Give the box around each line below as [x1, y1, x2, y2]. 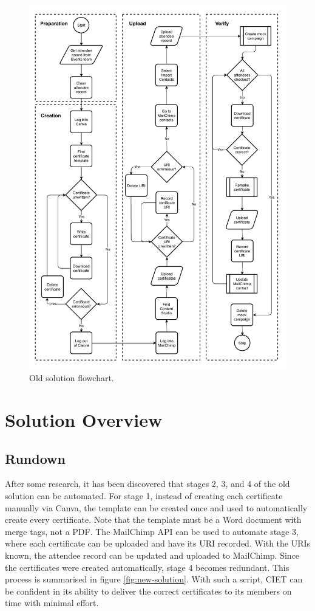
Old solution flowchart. [29, 371, 114, 384]
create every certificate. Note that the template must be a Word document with [5, 513, 302, 526]
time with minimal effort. [5, 596, 99, 609]
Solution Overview [5, 407, 163, 432]
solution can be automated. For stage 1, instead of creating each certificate [5, 489, 283, 502]
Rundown [5, 449, 66, 468]
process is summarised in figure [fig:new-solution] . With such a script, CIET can [5, 573, 303, 585]
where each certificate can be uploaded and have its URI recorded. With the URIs [5, 537, 311, 550]
